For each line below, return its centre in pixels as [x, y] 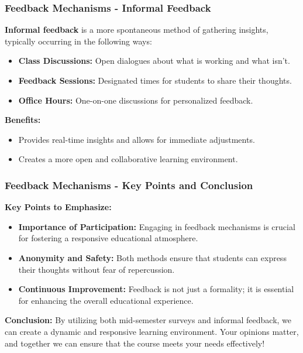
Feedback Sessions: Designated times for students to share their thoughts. [155, 80]
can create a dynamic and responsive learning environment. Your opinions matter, [152, 331]
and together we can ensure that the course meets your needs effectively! [135, 343]
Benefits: [23, 120]
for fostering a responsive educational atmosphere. [108, 238]
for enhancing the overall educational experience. [106, 300]
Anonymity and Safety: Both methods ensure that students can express [152, 257]
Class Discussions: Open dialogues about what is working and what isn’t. [154, 61]
